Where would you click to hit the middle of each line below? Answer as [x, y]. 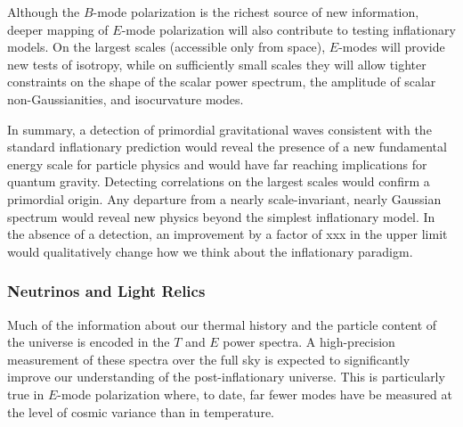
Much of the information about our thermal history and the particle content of [222, 324]
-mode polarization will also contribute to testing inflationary [288, 29]
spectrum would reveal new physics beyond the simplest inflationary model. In [221, 216]
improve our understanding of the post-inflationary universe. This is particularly [226, 377]
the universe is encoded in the [89, 342]
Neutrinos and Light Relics [106, 291]
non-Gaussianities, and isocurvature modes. [126, 99]
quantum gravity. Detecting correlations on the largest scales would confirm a [219, 181]
